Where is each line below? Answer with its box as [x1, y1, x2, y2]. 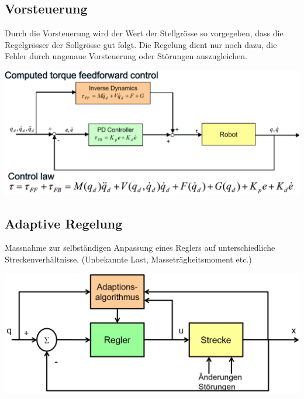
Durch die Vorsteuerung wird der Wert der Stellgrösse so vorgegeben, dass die [5, 27, 284, 39]
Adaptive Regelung [5, 214, 123, 232]
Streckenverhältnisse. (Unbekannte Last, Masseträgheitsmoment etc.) [5, 253, 252, 265]
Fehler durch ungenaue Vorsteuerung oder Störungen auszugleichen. [5, 50, 247, 62]
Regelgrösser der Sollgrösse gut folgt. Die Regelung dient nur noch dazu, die [5, 38, 277, 50]
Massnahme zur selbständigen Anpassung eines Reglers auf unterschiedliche [5, 241, 275, 254]
